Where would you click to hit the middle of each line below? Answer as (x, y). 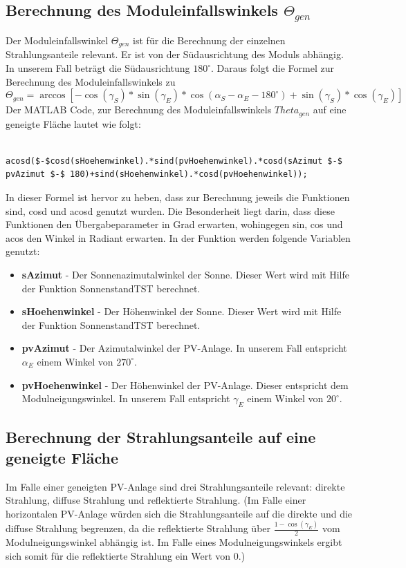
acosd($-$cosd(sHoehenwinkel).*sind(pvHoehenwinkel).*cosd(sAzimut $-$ (174, 161)
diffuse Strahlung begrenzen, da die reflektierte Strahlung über (138, 528)
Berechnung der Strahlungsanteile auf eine (161, 437)
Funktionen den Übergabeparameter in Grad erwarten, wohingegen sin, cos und (174, 224)
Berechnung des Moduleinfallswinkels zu (91, 81)
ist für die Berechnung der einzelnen (209, 40)
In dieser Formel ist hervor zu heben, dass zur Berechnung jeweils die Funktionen (178, 197)
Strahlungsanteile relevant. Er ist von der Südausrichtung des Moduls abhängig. (175, 54)
